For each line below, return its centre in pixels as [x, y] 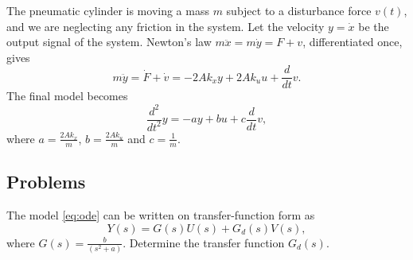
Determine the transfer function [207, 242]
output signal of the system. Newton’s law [109, 42]
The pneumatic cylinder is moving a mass [108, 10]
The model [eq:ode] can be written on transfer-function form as [161, 214]
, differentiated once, [353, 42]
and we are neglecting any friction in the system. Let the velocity [166, 26]
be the [374, 26]
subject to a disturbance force [299, 10]
